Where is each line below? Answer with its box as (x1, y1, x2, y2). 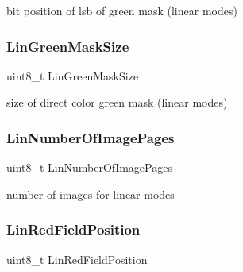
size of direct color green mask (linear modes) (6, 94, 228, 111)
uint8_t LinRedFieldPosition (6, 251, 148, 267)
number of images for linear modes (6, 185, 175, 202)
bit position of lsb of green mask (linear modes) (6, 2, 237, 18)
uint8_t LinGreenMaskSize (6, 67, 139, 84)
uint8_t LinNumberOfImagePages (6, 159, 172, 176)
